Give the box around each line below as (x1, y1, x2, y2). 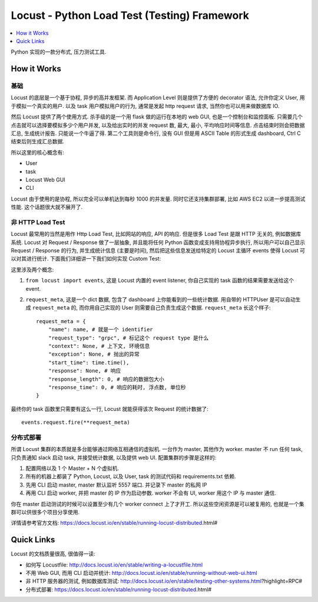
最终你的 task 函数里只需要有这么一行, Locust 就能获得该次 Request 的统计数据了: (11, 405, 208, 412)
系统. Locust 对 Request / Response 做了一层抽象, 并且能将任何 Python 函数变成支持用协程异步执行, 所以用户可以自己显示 (11, 239, 306, 246)
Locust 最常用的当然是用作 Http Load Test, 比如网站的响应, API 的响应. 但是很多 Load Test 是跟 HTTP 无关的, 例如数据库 (11, 231, 302, 238)
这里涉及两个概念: (11, 266, 54, 273)
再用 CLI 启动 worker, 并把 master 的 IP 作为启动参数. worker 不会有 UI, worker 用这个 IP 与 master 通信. (25, 489, 277, 496)
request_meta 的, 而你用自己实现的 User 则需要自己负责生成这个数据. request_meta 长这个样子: (32, 304, 271, 311)
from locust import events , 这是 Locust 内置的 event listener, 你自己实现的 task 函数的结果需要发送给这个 (25, 277, 294, 284)
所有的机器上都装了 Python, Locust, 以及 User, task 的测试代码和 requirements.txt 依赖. (25, 473, 236, 480)
